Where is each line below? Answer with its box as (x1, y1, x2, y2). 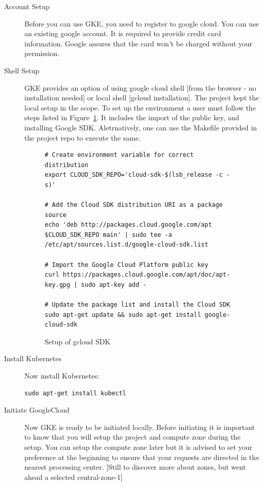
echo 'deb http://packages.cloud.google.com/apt (45, 221, 212, 229)
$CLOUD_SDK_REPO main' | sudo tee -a (45, 231, 172, 238)
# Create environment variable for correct (45, 151, 194, 159)
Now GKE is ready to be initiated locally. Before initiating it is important (24, 421, 255, 432)
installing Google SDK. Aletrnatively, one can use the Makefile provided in (24, 122, 257, 132)
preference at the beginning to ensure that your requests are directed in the (24, 451, 259, 462)
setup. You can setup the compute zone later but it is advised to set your (24, 441, 252, 452)
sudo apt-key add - (81, 281, 147, 288)
